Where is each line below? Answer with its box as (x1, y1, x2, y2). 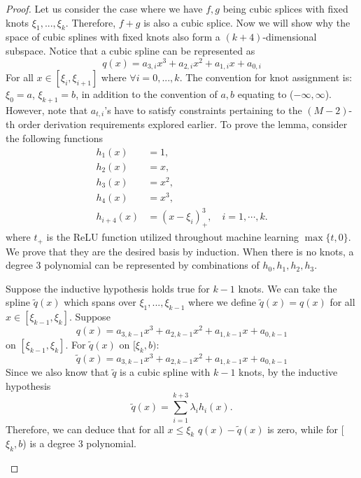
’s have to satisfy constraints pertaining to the (104, 102, 302, 117)
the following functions (6, 130, 103, 145)
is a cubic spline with (120, 365, 211, 379)
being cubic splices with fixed (222, 1, 348, 15)
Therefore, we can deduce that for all (6, 421, 164, 436)
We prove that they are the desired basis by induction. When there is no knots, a (6, 244, 354, 258)
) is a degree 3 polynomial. (22, 436, 136, 451)
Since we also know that (6, 365, 109, 379)
